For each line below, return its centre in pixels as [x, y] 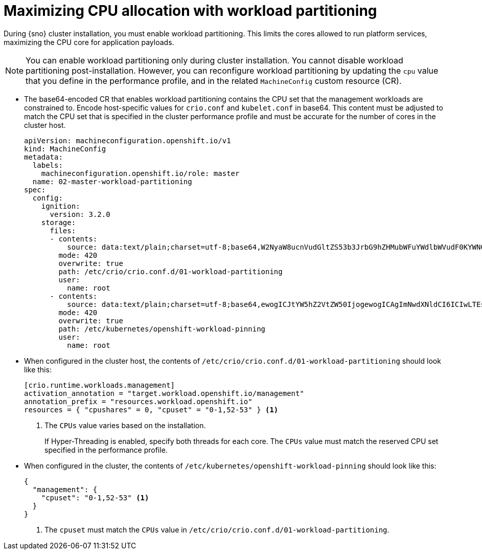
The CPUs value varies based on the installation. [125, 425]
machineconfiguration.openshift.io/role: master [140, 173]
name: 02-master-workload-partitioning [112, 181]
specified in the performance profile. [106, 450]
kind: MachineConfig [65, 149]
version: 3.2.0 [80, 214]
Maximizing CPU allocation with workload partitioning [190, 11]
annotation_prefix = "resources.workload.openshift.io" [138, 401]
